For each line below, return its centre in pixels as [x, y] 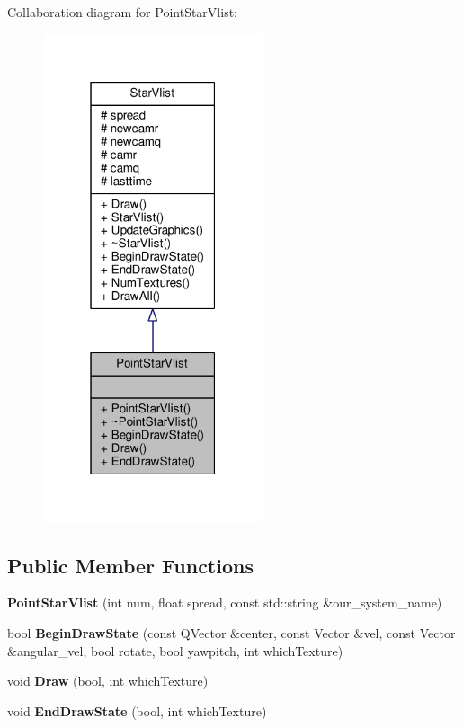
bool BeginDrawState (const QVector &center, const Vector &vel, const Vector [231, 632]
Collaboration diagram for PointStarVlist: [122, 12]
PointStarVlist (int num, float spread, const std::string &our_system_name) [225, 603]
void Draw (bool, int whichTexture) [108, 681]
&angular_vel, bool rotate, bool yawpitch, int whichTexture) [175, 650]
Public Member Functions [130, 565]
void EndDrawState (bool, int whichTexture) [137, 710]
